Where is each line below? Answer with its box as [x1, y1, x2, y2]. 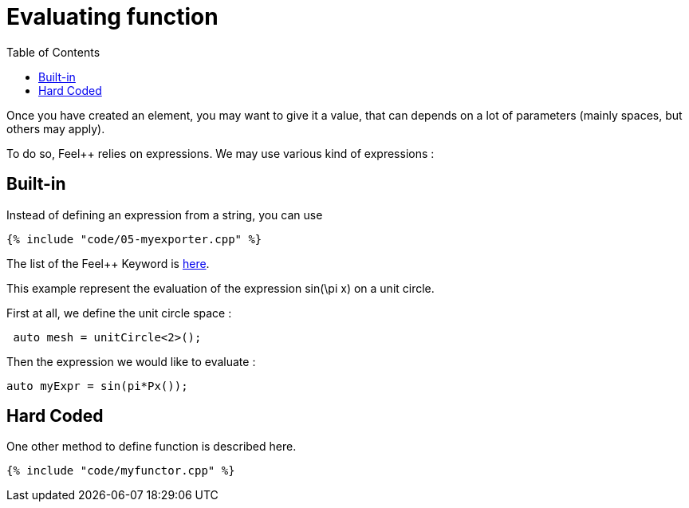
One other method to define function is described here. [6, 439, 297, 454]
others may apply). [6, 121, 105, 136]
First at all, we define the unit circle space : [6, 305, 232, 320]
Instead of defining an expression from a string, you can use [6, 207, 323, 222]
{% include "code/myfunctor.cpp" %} [6, 464, 235, 478]
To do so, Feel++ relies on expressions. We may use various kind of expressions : [6, 146, 435, 160]
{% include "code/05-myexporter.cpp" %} [6, 232, 262, 246]
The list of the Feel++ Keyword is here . [6, 256, 210, 270]
